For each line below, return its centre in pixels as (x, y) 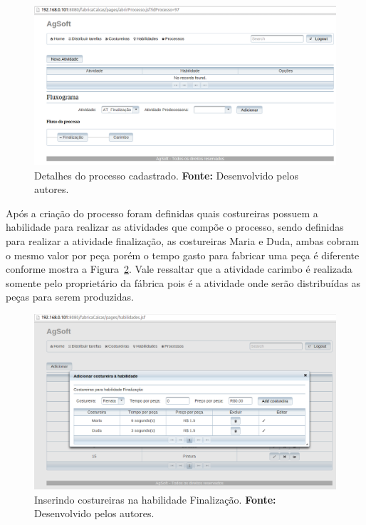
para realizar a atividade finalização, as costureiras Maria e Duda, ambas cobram (183, 240)
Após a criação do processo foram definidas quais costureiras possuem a (162, 213)
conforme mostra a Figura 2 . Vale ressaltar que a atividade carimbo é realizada (179, 269)
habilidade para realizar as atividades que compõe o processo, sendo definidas (175, 227)
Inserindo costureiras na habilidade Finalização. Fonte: (155, 499)
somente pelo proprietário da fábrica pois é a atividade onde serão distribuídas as (183, 282)
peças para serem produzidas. (70, 297)
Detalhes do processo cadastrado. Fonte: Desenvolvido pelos (167, 175)
